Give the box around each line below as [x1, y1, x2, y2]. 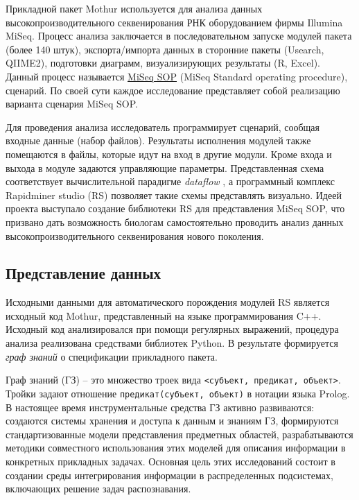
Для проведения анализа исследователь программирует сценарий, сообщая [6, 119, 319, 134]
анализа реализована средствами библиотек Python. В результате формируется [6, 336, 338, 350]
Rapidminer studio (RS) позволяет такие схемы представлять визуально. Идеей [6, 187, 342, 202]
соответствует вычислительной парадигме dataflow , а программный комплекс [6, 174, 335, 189]
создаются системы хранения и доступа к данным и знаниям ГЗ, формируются [6, 413, 339, 428]
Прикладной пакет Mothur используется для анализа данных [6, 1, 263, 15]
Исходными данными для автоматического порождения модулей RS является [6, 295, 330, 309]
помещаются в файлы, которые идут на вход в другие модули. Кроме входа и [6, 146, 332, 161]
